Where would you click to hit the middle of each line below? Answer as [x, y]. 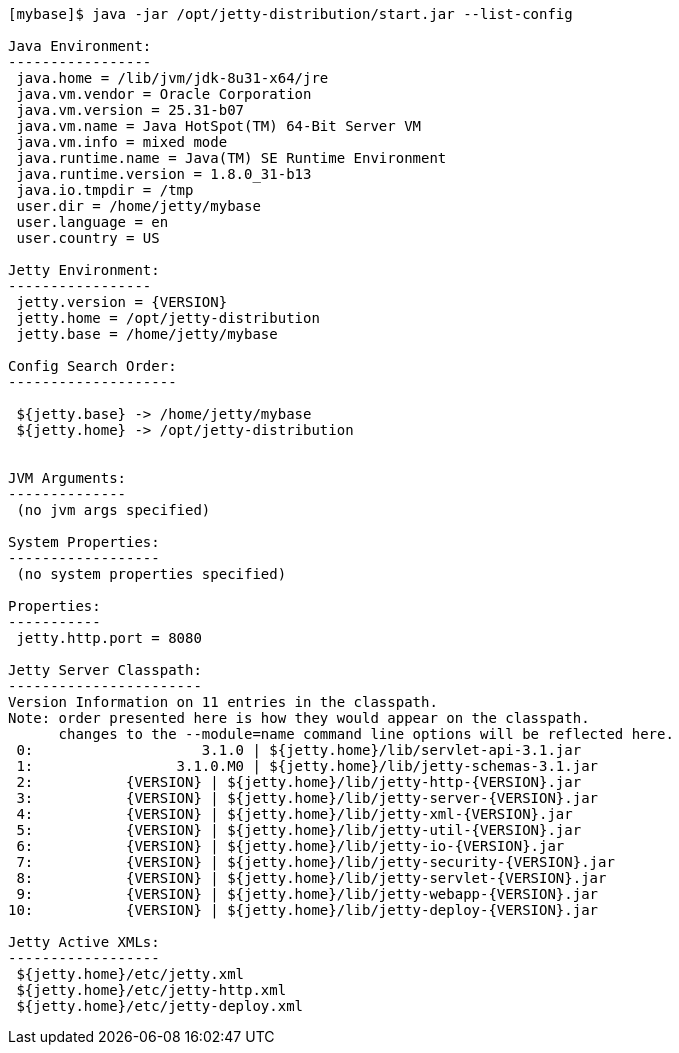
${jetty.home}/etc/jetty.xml [130, 974]
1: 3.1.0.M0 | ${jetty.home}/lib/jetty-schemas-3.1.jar [307, 766]
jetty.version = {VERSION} [122, 302]
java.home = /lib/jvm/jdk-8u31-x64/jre [172, 78]
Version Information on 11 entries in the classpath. [223, 702]
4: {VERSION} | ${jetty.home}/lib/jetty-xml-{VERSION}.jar [294, 814]
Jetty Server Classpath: [105, 670]
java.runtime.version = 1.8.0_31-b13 [164, 174]
